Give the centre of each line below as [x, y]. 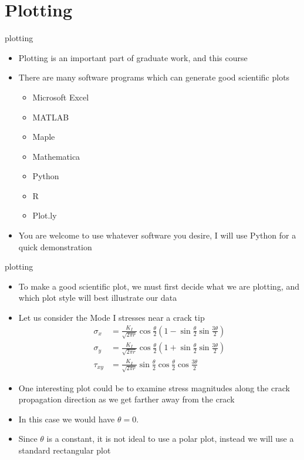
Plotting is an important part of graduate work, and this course [133, 57]
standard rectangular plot [65, 450]
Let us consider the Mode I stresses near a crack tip [112, 318]
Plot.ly [45, 215]
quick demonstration [55, 246]
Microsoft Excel [61, 97]
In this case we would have [67, 419]
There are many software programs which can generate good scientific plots [154, 77]
